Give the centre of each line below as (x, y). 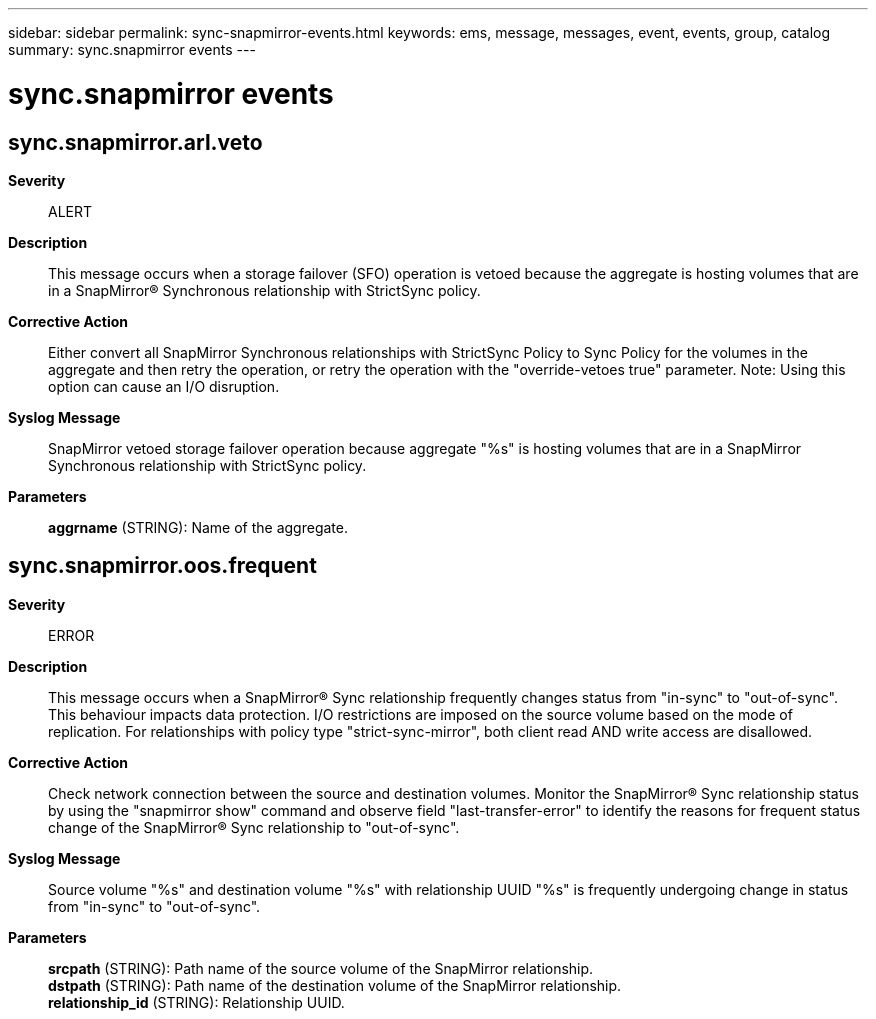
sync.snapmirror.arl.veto (135, 142)
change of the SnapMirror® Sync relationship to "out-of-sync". (254, 827)
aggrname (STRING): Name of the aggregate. (198, 527)
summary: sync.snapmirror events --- (132, 49)
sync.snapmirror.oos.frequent (162, 566)
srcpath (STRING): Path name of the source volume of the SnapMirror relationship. (321, 968)
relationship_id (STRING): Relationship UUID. (196, 1002)
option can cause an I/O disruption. (164, 386)
